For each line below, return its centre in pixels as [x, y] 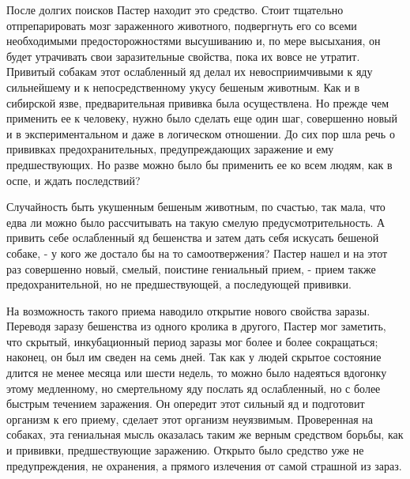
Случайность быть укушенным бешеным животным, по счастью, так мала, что [196, 207]
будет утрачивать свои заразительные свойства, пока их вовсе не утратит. [183, 56]
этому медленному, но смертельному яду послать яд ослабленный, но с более [194, 388]
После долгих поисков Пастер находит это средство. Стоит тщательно [175, 9]
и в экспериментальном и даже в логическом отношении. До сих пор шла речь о [201, 133]
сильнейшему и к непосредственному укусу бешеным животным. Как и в [183, 87]
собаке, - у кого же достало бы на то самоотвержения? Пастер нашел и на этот [197, 253]
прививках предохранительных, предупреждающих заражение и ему [170, 149]
